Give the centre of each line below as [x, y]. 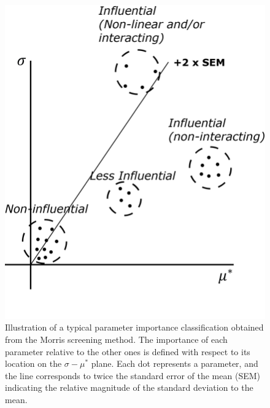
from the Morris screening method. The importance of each [116, 339]
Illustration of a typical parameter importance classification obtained [134, 327]
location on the [33, 363]
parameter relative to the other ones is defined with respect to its [128, 351]
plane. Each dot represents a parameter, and [175, 363]
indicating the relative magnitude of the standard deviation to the [129, 387]
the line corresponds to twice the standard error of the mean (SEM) [133, 375]
